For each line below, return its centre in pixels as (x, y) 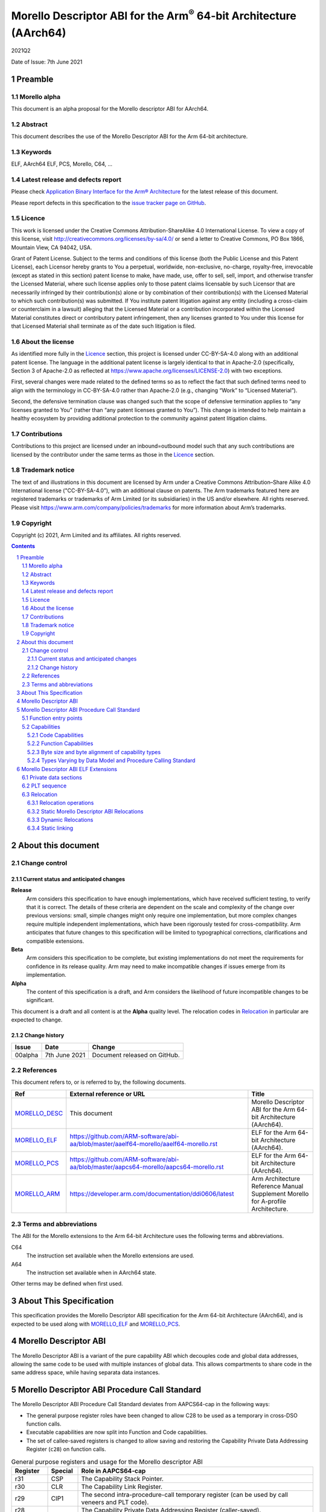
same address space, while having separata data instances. (85, 1372)
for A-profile (269, 1201)
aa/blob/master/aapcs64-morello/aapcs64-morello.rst (147, 1167)
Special (62, 1471)
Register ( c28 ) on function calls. (66, 1449)
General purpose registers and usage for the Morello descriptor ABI (107, 1462)
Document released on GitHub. (136, 1055)
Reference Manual (277, 1186)
